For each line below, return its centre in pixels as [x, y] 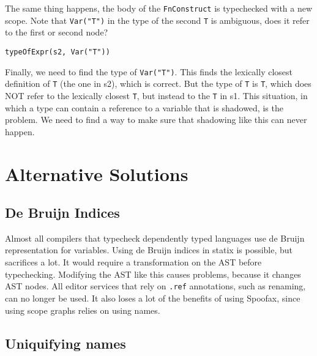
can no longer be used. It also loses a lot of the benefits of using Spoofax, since [153, 298]
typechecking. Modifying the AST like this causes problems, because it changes [153, 274]
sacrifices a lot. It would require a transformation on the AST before [133, 262]
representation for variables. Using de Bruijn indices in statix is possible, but [149, 250]
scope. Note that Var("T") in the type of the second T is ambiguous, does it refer [157, 20]
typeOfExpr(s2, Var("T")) [58, 52]
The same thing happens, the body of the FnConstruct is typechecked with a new [159, 8]
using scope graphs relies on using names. [83, 310]
